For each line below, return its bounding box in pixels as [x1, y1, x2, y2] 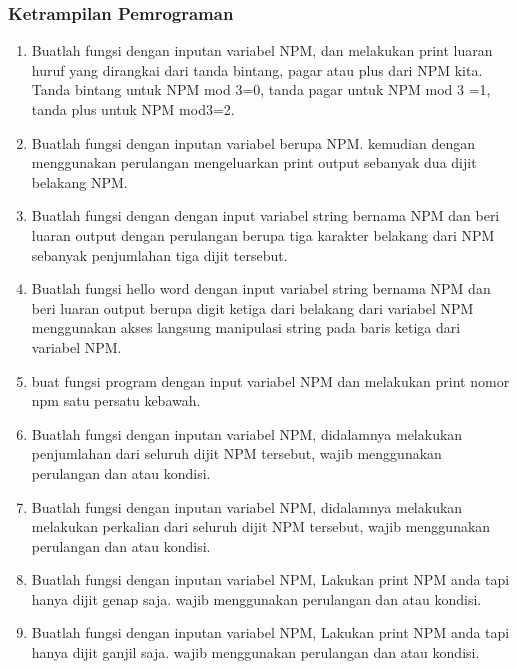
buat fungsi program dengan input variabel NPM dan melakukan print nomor [31, 370, 510, 391]
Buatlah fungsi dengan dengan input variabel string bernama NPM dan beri [31, 205, 500, 226]
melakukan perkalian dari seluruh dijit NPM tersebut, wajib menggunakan [31, 516, 491, 537]
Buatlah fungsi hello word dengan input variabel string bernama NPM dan [31, 278, 491, 299]
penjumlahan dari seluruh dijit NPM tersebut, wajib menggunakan [31, 443, 442, 464]
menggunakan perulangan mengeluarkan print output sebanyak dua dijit [31, 152, 477, 173]
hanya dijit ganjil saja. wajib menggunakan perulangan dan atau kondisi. [31, 642, 480, 663]
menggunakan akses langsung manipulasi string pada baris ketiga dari [31, 317, 461, 338]
